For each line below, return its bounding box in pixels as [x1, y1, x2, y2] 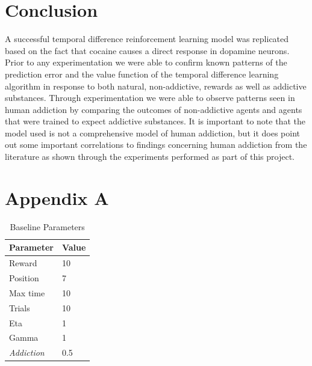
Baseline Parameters [10, 220, 85, 233]
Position [9, 272, 39, 284]
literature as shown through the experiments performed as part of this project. [5, 150, 295, 163]
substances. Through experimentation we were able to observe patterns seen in [5, 91, 295, 104]
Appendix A [5, 185, 109, 210]
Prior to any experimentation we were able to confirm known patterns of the [5, 56, 287, 69]
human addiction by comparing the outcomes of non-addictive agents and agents [5, 103, 302, 115]
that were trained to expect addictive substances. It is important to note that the [5, 115, 305, 127]
